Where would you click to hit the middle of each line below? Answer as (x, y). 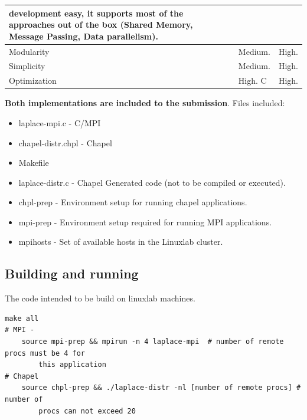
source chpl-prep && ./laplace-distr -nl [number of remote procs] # (161, 388)
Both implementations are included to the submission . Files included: (145, 103)
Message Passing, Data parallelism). (84, 36)
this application (72, 365)
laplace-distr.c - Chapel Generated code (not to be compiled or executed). (152, 182)
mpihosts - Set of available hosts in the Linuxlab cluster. (121, 242)
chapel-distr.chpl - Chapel (65, 142)
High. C (252, 81)
